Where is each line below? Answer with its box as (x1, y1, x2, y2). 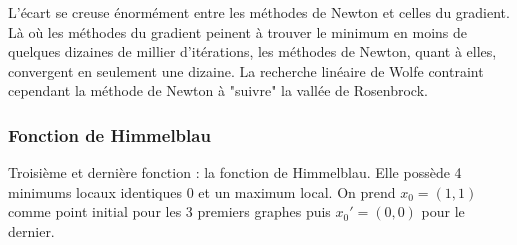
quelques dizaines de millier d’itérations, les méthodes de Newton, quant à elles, (8, 41, 497, 62)
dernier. (8, 220, 55, 241)
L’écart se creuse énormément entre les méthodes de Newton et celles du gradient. (8, 2, 510, 22)
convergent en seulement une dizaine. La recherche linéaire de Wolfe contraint (8, 60, 484, 81)
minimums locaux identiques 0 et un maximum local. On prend (8, 181, 396, 202)
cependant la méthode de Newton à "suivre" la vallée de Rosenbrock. (8, 80, 428, 101)
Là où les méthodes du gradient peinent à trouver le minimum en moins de (8, 21, 468, 42)
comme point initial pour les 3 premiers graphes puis (8, 201, 331, 222)
